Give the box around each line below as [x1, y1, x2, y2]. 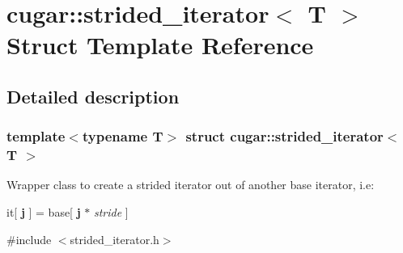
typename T [82, 126, 163, 146]
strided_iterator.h [70, 230, 159, 247]
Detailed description [6, 83, 180, 108]
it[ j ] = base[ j [6, 204, 81, 221]
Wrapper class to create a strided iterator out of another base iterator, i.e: [6, 176, 375, 193]
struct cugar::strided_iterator [185, 126, 384, 146]
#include [6, 230, 52, 247]
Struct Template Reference [6, 28, 314, 61]
